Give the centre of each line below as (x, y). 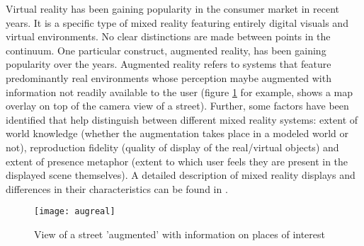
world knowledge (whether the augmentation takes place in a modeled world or (177, 133)
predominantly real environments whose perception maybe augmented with (169, 77)
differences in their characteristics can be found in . (117, 188)
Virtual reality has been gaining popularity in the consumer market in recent (172, 8)
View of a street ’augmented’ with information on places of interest (180, 234)
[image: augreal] (75, 212)
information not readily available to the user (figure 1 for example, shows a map (180, 92)
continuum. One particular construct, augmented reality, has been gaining (166, 50)
